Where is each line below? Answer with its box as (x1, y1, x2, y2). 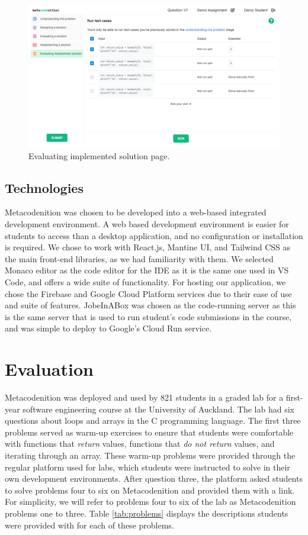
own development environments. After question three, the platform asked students (5, 472, 303, 485)
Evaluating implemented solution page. (28, 149, 170, 162)
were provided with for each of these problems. (5, 518, 174, 531)
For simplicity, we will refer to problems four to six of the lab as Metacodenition (5, 495, 296, 508)
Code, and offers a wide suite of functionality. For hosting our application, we (5, 275, 286, 288)
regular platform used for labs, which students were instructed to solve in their (5, 460, 290, 473)
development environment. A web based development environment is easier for (5, 217, 289, 230)
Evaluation (5, 357, 94, 381)
